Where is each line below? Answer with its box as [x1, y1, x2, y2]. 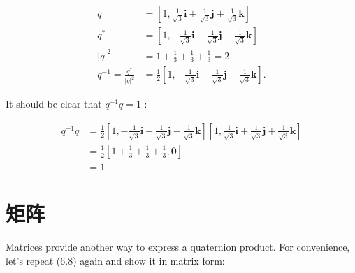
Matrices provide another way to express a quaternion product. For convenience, [6, 239, 350, 254]
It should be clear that [6, 96, 102, 111]
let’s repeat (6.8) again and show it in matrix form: [6, 253, 225, 267]
